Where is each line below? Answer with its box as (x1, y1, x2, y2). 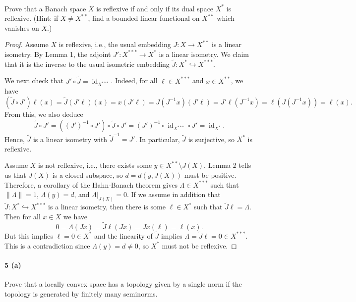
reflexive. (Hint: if (4, 13, 59, 23)
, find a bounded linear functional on (88, 13, 200, 23)
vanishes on (4, 22, 39, 33)
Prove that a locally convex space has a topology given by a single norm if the (4, 278, 242, 289)
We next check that (4, 75, 63, 86)
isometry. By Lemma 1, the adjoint (4, 49, 111, 59)
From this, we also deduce (4, 108, 83, 119)
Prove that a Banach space (4, 3, 86, 13)
